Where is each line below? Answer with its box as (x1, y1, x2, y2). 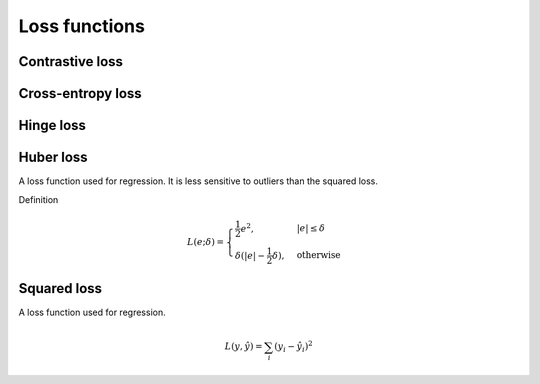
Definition (18, 193, 59, 205)
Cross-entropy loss (18, 85, 142, 102)
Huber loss (18, 149, 89, 166)
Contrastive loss (18, 53, 124, 70)
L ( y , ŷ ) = (224, 341, 264, 352)
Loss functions (18, 15, 145, 37)
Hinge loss (18, 117, 87, 134)
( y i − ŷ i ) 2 (274, 339, 314, 355)
